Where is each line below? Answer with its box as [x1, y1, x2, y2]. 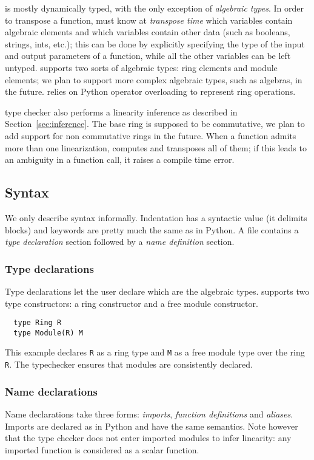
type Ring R [13, 318, 62, 328]
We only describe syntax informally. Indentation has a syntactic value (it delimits [5, 211, 307, 224]
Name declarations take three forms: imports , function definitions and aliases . [5, 407, 293, 420]
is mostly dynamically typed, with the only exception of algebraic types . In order [5, 2, 304, 14]
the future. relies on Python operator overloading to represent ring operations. [5, 85, 296, 98]
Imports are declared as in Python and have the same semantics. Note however [5, 419, 298, 432]
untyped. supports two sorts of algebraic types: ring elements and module [5, 61, 278, 74]
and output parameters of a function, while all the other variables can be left [5, 49, 291, 62]
